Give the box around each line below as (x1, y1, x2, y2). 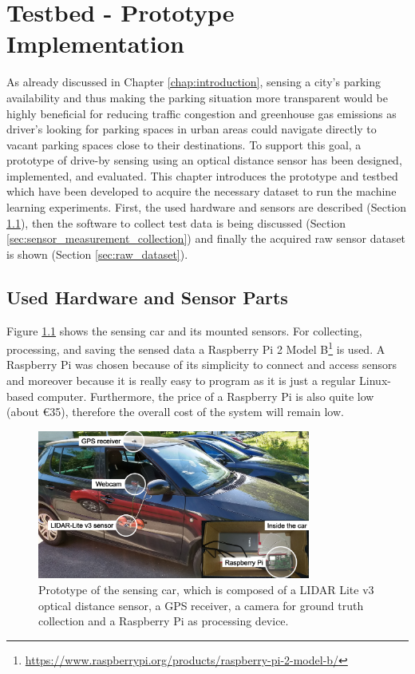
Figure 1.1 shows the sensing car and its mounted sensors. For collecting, (6, 322, 362, 339)
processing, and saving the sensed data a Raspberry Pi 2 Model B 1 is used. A (6, 339, 385, 357)
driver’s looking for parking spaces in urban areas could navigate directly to (6, 121, 377, 137)
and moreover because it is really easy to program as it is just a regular (6, 372, 356, 389)
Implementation (6, 27, 184, 60)
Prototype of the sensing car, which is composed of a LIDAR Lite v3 (38, 581, 374, 597)
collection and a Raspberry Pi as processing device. (38, 613, 289, 629)
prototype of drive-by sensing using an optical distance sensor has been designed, (6, 152, 402, 168)
